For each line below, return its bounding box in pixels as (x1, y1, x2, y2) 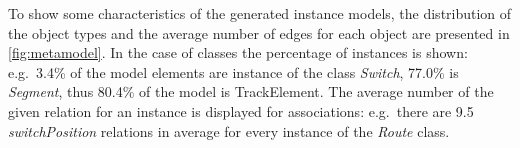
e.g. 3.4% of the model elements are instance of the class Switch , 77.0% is (8, 61, 459, 82)
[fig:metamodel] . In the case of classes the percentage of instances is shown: (8, 42, 468, 63)
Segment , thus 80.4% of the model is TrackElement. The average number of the (8, 81, 494, 102)
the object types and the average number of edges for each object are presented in (8, 22, 510, 43)
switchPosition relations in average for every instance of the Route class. (8, 120, 450, 141)
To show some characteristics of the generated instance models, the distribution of (8, 3, 512, 23)
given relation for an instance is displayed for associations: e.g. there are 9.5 (8, 100, 474, 121)
